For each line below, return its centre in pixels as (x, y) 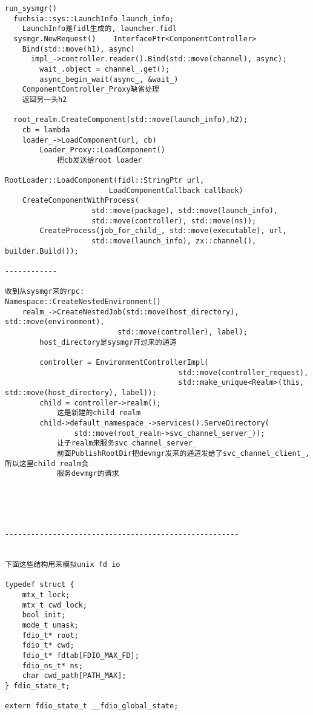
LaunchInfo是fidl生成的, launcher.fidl (99, 29)
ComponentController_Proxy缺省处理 (91, 90)
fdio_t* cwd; (48, 646)
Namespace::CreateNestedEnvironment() (83, 302)
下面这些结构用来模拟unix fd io (63, 565)
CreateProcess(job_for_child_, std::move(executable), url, (163, 231)
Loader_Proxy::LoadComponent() (102, 150)
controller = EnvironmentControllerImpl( (124, 362)
